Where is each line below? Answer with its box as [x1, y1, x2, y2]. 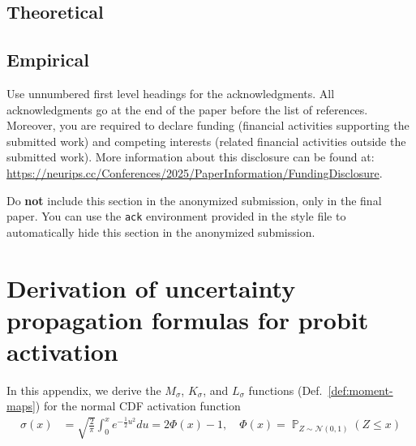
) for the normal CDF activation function [35, 397, 241, 414]
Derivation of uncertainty [6, 271, 296, 304]
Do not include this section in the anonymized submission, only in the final [6, 191, 382, 208]
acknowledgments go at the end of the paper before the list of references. [6, 101, 368, 118]
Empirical [6, 47, 89, 72]
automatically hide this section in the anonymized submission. [6, 223, 315, 240]
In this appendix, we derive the [6, 381, 161, 398]
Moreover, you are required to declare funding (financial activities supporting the [6, 117, 410, 134]
